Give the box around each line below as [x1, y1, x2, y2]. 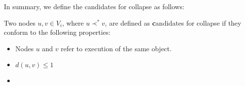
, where [62, 17, 84, 28]
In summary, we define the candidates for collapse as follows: [4, 1, 184, 11]
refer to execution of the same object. [61, 43, 172, 53]
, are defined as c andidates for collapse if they [105, 17, 242, 28]
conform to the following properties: [4, 27, 111, 37]
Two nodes [4, 17, 36, 28]
